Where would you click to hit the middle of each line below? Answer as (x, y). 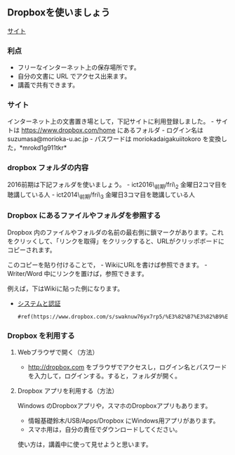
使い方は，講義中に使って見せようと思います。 (85, 444)
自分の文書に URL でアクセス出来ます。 (74, 77)
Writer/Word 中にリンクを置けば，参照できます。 (78, 273)
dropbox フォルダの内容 (48, 168)
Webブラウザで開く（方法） (58, 352)
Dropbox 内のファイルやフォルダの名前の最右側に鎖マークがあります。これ (115, 232)
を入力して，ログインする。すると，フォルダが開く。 (104, 376)
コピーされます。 (32, 250)
